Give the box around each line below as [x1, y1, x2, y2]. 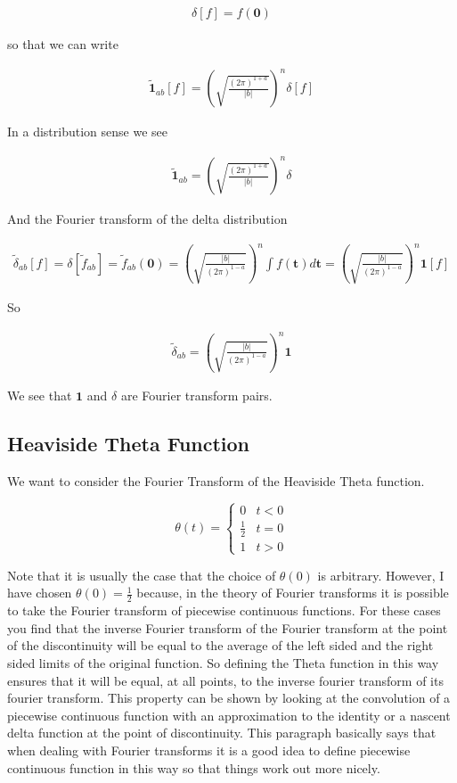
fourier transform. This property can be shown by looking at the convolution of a [7, 688, 451, 707]
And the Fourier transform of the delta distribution [7, 210, 288, 228]
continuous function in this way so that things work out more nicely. [7, 758, 380, 777]
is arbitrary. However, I [317, 565, 445, 584]
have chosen [7, 583, 72, 602]
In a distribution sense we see [7, 122, 167, 141]
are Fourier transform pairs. [120, 386, 273, 405]
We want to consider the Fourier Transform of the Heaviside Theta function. [7, 472, 425, 490]
